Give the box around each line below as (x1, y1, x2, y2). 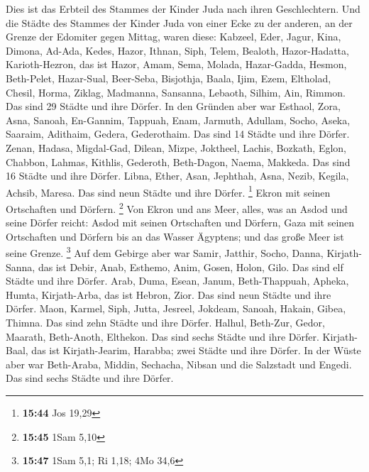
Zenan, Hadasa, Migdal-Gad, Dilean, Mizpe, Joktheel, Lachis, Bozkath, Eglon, (6, 140, 346, 155)
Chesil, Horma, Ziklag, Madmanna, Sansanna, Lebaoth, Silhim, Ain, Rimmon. (6, 84, 346, 99)
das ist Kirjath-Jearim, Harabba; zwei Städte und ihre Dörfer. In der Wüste (31, 343, 361, 358)
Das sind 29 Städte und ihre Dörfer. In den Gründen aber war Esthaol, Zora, (6, 99, 341, 114)
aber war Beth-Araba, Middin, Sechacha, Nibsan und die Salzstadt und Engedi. (6, 356, 352, 371)
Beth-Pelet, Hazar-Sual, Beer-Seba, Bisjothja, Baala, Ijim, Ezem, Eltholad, (6, 70, 331, 85)
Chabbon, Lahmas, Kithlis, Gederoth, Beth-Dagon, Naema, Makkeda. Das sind (6, 154, 351, 169)
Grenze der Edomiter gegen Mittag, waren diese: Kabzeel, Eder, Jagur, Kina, (6, 29, 341, 44)
